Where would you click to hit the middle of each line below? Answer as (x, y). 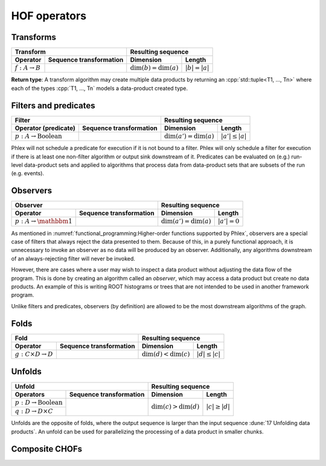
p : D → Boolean (39, 402)
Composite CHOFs (47, 449)
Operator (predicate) (45, 128)
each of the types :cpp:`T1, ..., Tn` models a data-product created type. (100, 88)
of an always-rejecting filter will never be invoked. (73, 258)
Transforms (34, 37)
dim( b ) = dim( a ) (154, 68)
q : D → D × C (34, 411)
